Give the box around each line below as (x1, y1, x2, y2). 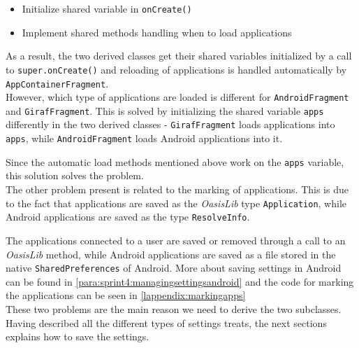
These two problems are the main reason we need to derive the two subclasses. (6, 301, 342, 316)
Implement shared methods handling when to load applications (22, 25, 292, 39)
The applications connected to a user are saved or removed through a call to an (6, 232, 346, 247)
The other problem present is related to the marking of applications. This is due (6, 182, 349, 197)
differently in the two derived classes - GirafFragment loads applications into (6, 117, 335, 132)
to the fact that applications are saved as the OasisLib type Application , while (6, 195, 347, 210)
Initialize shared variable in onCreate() (22, 1, 192, 15)
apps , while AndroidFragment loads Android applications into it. (6, 131, 283, 146)
